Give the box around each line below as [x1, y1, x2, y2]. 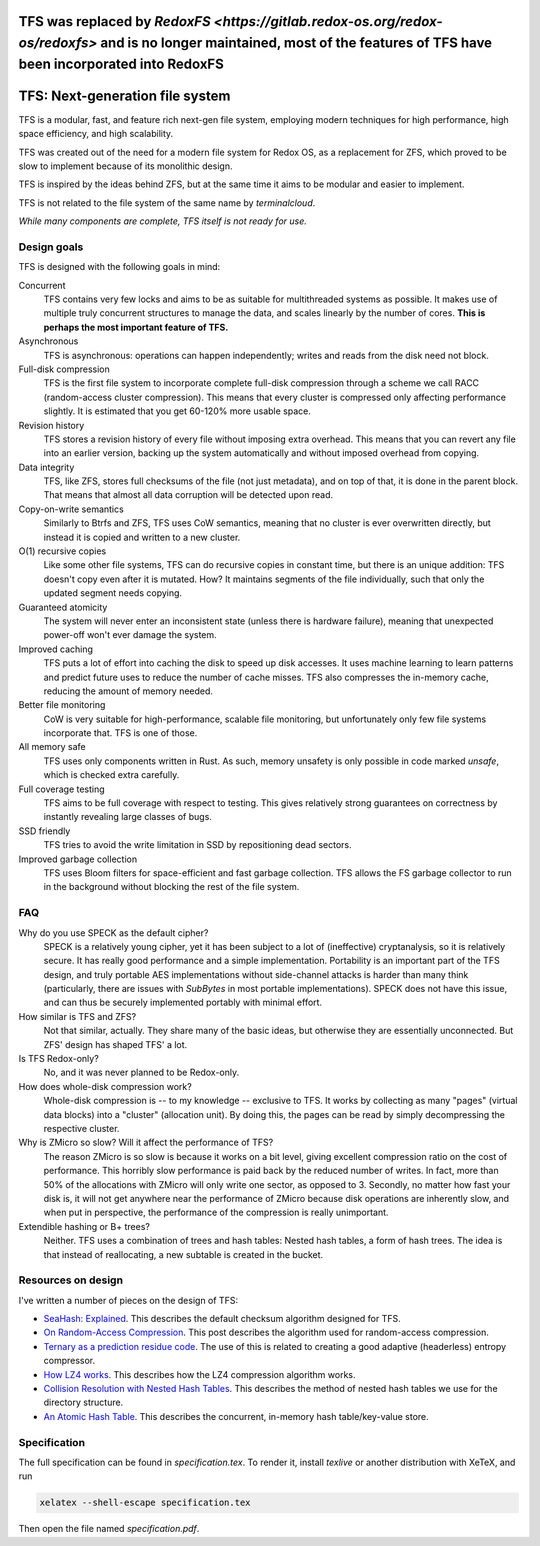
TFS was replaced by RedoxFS [18, 13, 211, 30]
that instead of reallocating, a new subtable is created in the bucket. [43, 1248, 324, 1260]
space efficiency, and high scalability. [18, 128, 174, 140]
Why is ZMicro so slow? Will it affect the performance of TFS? [18, 1136, 274, 1149]
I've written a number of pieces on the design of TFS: [18, 1294, 239, 1306]
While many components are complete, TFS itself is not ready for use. [18, 215, 307, 227]
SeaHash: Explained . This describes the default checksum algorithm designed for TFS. [43, 1313, 402, 1325]
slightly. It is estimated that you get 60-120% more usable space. [43, 405, 312, 417]
